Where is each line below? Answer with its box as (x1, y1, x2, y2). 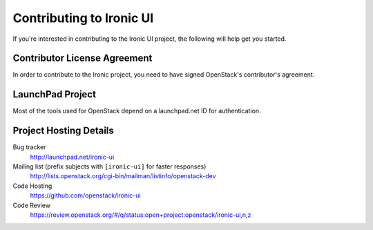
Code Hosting (12, 182, 52, 190)
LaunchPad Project (12, 88, 97, 100)
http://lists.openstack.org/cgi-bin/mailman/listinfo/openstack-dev (30, 172, 217, 180)
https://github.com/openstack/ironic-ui (30, 191, 141, 200)
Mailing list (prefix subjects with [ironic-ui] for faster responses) (12, 162, 207, 171)
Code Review (12, 201, 51, 209)
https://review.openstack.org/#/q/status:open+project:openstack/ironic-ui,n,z (30, 211, 251, 219)
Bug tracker (12, 143, 46, 151)
